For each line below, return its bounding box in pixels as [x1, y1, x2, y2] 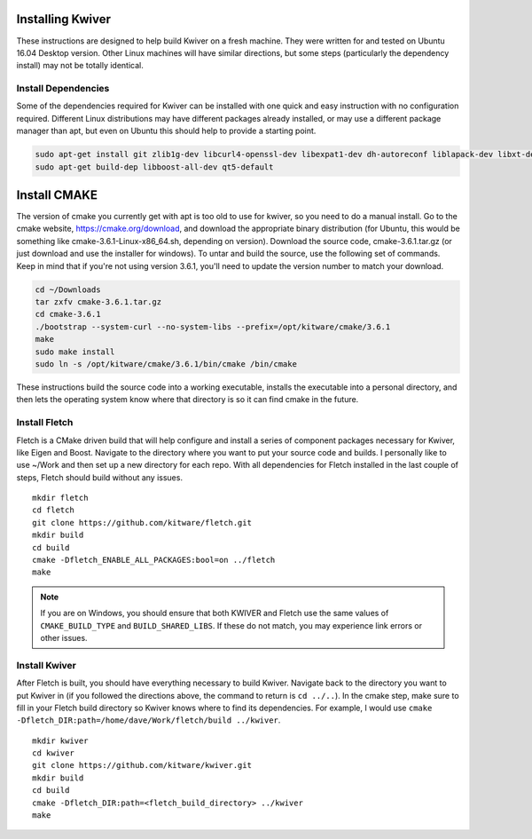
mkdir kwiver [32, 735, 89, 746]
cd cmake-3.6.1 [35, 309, 101, 320]
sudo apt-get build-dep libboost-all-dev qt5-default [35, 162, 274, 172]
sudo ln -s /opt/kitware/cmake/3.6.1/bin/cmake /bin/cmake [35, 359, 297, 368]
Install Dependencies [16, 83, 110, 95]
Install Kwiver [16, 659, 77, 671]
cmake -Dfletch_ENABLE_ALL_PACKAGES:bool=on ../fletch [32, 555, 276, 566]
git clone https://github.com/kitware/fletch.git [32, 518, 253, 527]
